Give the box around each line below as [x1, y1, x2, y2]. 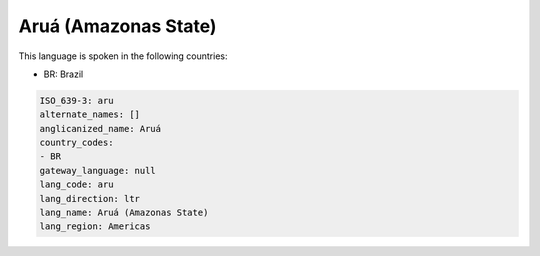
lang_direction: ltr [39, 193, 140, 204]
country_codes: [39, 137, 114, 149]
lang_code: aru [39, 179, 114, 190]
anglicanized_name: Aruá [39, 123, 162, 134]
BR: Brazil [43, 68, 84, 80]
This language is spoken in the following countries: [18, 50, 228, 62]
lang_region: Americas [39, 221, 151, 232]
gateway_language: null [39, 165, 157, 176]
